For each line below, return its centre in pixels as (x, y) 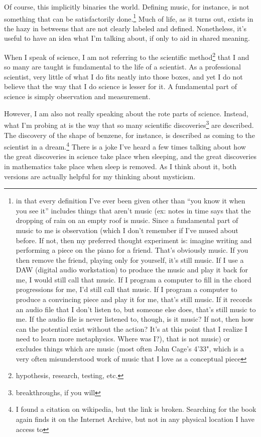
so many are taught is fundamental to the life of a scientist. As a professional (122, 67)
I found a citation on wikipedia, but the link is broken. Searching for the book (136, 409)
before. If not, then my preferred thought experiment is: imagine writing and (134, 240)
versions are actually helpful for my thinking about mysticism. (100, 176)
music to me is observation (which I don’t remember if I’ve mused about (127, 230)
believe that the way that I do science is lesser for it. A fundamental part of (120, 86)
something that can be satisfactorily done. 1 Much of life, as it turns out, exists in (129, 18)
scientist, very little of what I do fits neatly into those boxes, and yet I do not (123, 76)
